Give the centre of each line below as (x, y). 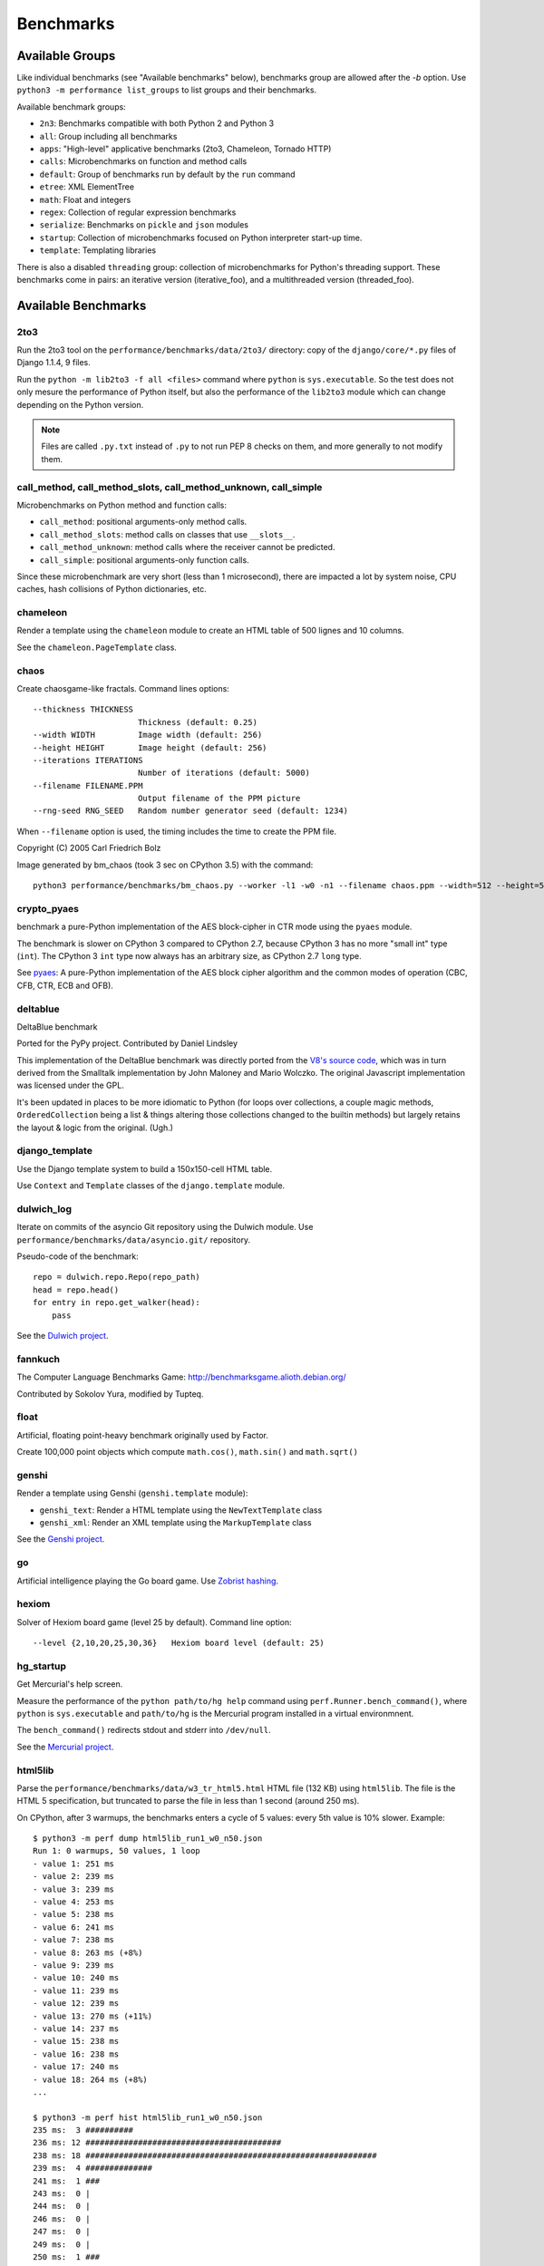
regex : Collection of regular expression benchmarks (138, 212)
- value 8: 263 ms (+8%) (88, 1952)
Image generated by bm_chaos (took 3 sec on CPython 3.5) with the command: (165, 865)
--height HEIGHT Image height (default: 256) (150, 747)
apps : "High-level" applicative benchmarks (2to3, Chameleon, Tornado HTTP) (185, 149)
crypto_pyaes (48, 908)
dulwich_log (44, 1208)
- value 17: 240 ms (76, 2067)
